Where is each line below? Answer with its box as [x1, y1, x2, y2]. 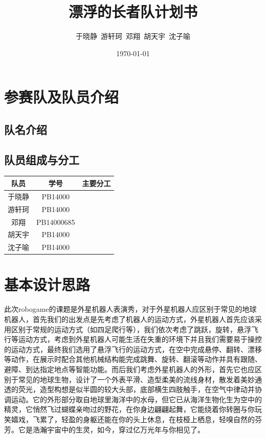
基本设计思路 [4, 274, 91, 295]
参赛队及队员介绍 [4, 86, 119, 107]
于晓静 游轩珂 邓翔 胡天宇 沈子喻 [76, 31, 190, 41]
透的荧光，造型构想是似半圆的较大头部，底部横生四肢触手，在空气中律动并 [4, 384, 255, 395]
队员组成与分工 [4, 151, 79, 167]
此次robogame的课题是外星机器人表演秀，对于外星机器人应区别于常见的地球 [4, 304, 257, 314]
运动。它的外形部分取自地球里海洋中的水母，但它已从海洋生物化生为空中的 [11, 394, 262, 404]
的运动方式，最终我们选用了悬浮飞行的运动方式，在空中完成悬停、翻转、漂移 [4, 343, 262, 354]
